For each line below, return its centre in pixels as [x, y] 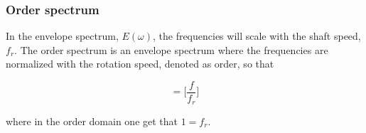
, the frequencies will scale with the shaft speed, [257, 36]
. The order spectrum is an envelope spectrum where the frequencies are [171, 49]
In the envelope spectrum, [62, 36]
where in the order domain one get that [92, 121]
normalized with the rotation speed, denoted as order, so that [140, 64]
